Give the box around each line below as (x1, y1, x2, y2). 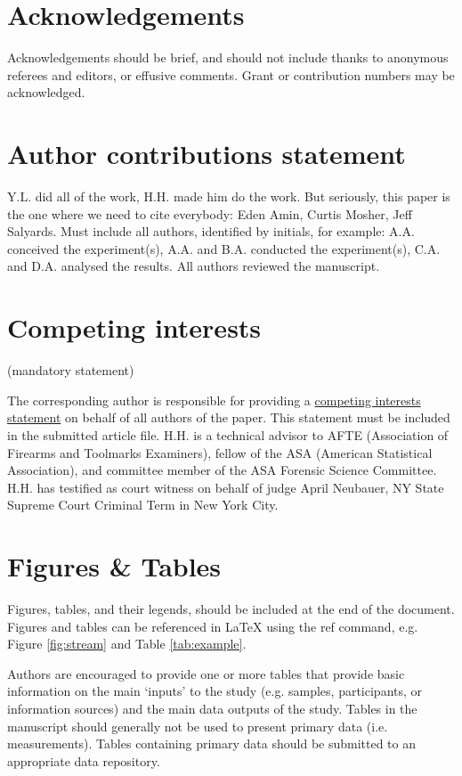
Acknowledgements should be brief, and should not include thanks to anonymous (7, 48, 449, 67)
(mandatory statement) (7, 361, 134, 380)
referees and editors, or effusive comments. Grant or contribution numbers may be (7, 65, 455, 84)
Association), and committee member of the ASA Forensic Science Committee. (7, 461, 437, 479)
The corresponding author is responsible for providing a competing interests (7, 390, 421, 409)
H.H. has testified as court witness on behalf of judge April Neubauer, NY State (7, 478, 444, 496)
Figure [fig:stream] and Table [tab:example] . (7, 634, 247, 653)
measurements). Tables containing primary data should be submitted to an (7, 734, 417, 753)
